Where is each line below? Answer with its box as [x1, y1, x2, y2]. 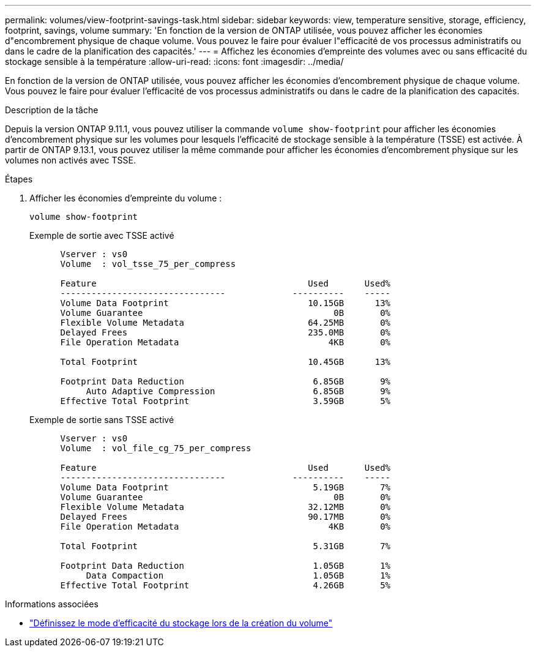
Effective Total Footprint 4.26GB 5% [60, 580, 391, 590]
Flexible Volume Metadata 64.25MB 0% [60, 318, 391, 328]
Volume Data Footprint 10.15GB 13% [60, 298, 391, 308]
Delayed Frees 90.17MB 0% [60, 512, 391, 522]
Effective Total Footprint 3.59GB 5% [60, 396, 391, 406]
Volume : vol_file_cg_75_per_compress [60, 443, 251, 453]
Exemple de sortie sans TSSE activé [29, 414, 174, 425]
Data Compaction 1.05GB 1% [86, 571, 391, 580]
